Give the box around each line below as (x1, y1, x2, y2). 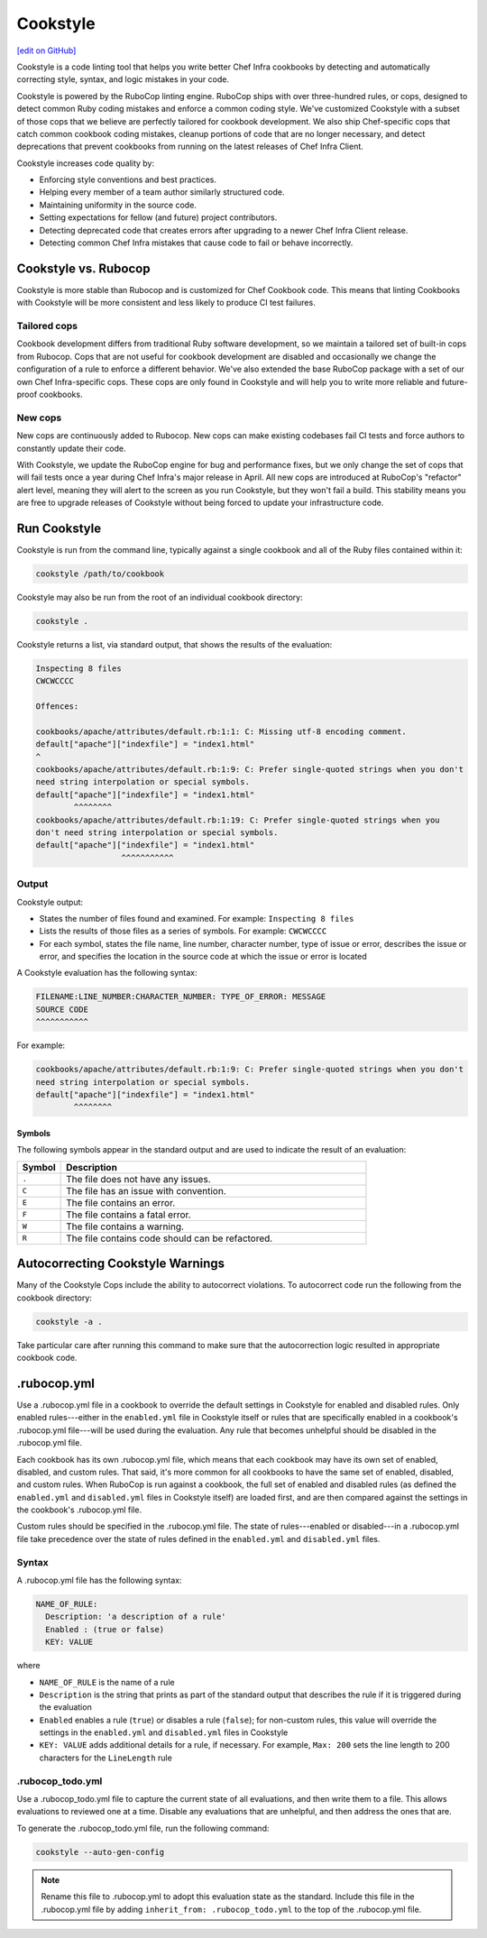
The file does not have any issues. (66, 1172, 211, 1185)
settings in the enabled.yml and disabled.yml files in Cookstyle (39, 1727, 289, 1738)
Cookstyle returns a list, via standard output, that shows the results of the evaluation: (16, 638, 333, 649)
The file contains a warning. (66, 1220, 185, 1233)
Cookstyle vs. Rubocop (16, 261, 151, 276)
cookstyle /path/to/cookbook (35, 569, 165, 579)
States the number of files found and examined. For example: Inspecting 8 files (39, 913, 354, 923)
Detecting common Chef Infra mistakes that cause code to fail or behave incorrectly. (39, 237, 354, 248)
